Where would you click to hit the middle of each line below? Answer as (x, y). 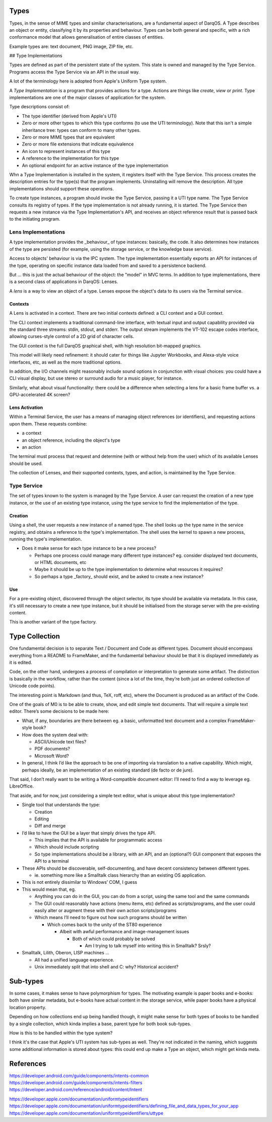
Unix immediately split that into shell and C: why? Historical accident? (107, 967)
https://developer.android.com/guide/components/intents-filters (76, 1083)
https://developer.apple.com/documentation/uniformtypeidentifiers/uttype (86, 1113)
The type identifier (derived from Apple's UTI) (69, 116)
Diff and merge (50, 826)
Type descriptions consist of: (40, 107)
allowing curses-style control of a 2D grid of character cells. (72, 336)
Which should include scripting (67, 847)
